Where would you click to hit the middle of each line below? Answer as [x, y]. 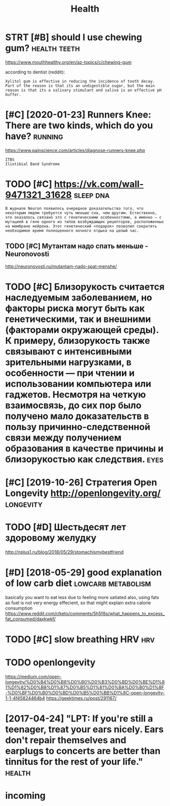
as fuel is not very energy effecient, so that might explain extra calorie [78, 603]
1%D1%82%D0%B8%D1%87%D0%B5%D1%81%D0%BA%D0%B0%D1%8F [85, 687]
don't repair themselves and [66, 740]
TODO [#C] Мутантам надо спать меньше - [77, 246]
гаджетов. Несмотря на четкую [76, 394]
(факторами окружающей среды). [82, 330]
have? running [34, 136]
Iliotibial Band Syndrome [32, 164]
